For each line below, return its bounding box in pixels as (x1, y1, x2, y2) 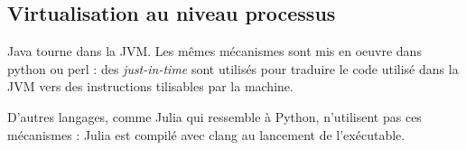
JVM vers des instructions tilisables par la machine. (7, 77, 294, 96)
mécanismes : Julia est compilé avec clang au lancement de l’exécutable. (7, 125, 405, 144)
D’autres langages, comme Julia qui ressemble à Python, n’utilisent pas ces (7, 107, 422, 126)
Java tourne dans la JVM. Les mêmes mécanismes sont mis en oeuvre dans (7, 42, 422, 61)
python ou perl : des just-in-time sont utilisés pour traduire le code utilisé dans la (7, 59, 459, 78)
